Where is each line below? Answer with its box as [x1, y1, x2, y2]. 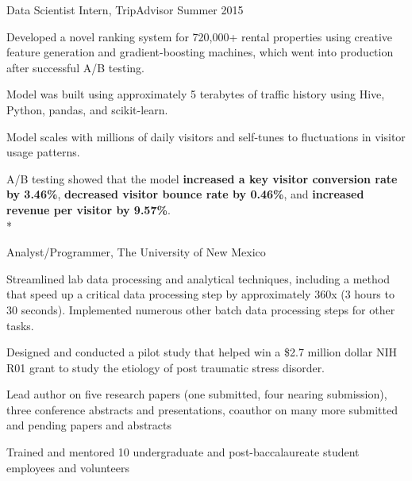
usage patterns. [6, 144, 80, 160]
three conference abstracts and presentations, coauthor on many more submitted [6, 401, 398, 418]
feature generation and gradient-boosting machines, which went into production [6, 44, 394, 60]
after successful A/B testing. [6, 59, 144, 75]
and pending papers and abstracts [6, 417, 172, 433]
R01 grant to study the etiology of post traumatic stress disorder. [6, 359, 325, 375]
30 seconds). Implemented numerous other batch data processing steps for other [6, 301, 395, 317]
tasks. [6, 317, 34, 333]
